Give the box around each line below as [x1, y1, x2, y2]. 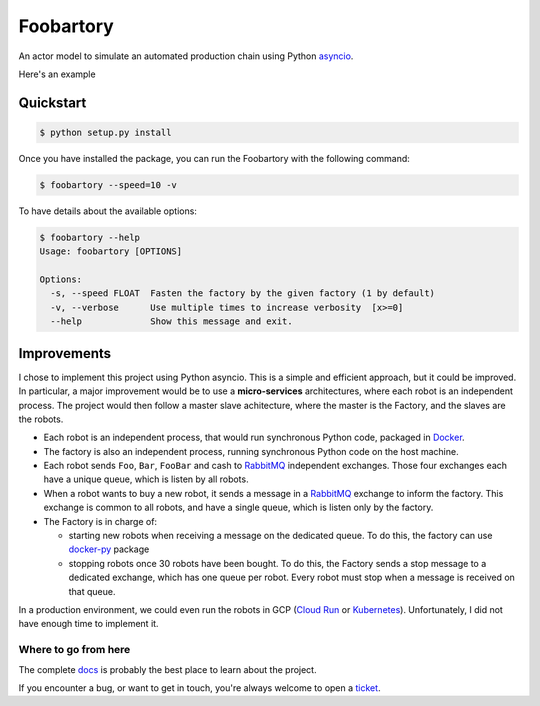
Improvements [18, 345, 112, 362]
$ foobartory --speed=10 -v [39, 179, 177, 190]
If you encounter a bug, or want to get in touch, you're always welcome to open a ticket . [18, 681, 381, 694]
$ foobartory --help [39, 231, 140, 243]
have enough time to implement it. [18, 618, 159, 630]
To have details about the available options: [18, 205, 197, 217]
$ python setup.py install [39, 126, 172, 138]
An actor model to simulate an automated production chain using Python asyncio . [18, 50, 354, 62]
